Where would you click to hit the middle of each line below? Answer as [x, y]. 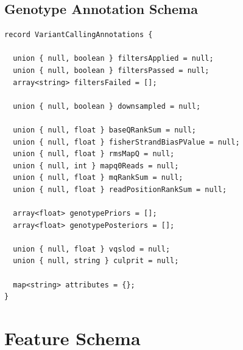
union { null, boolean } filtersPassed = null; [111, 70]
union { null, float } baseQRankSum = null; [104, 130]
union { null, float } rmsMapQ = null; [94, 154]
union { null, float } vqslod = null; [92, 249]
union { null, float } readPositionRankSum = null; [120, 189]
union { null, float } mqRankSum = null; [98, 178]
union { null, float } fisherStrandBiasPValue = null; [126, 142]
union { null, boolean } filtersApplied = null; [113, 59]
